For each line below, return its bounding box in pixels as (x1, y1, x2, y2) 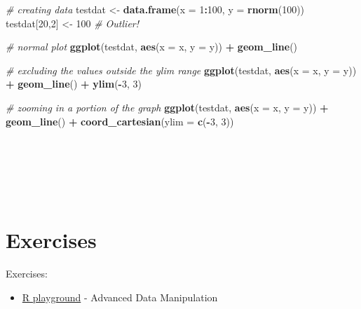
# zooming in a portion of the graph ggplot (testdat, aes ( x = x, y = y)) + (6, 99, 329, 114)
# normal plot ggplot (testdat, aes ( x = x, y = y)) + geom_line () (6, 39, 298, 54)
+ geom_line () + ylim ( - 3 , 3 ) (6, 76, 142, 91)
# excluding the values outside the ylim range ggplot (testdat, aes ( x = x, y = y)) (6, 62, 357, 77)
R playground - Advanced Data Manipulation (22, 289, 218, 304)
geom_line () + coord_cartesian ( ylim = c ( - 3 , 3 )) (6, 114, 234, 128)
